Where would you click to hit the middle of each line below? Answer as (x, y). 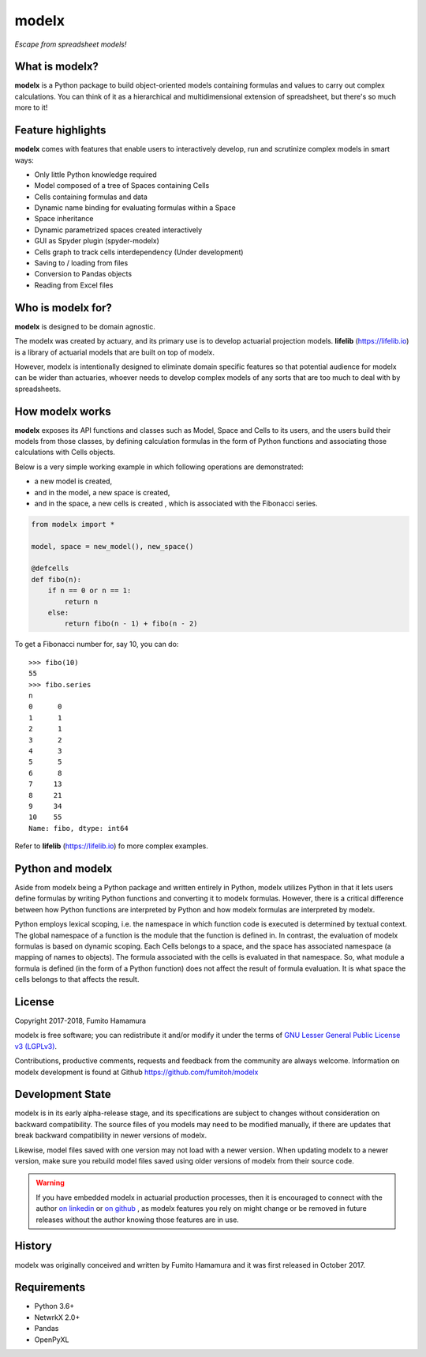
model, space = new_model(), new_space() (112, 546)
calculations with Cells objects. (65, 452)
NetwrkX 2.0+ (57, 1317)
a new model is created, (73, 481)
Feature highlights (60, 130)
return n (81, 601)
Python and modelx (64, 868)
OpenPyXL (52, 1340)
